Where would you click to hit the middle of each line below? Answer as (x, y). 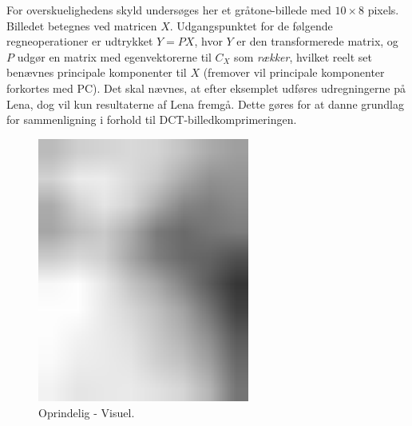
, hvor (208, 41)
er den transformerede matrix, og (317, 41)
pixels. (383, 10)
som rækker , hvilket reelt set (303, 56)
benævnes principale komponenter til (97, 72)
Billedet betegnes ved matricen (82, 25)
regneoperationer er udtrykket (80, 41)
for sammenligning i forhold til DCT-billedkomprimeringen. (152, 119)
